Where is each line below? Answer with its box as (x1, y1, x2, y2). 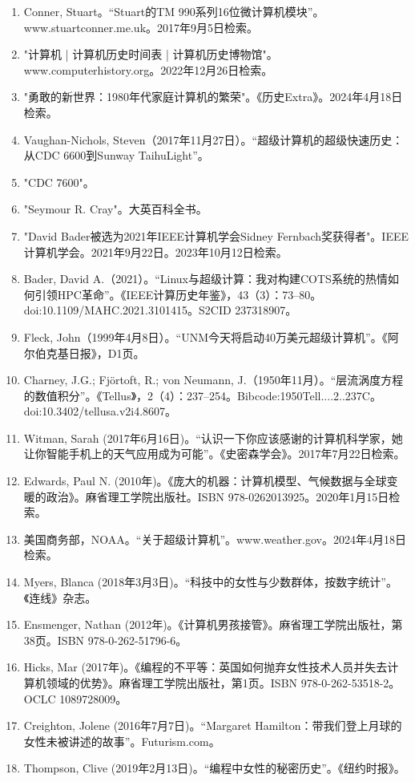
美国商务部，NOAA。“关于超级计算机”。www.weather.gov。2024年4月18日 (23, 530, 406, 547)
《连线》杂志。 (23, 589, 97, 606)
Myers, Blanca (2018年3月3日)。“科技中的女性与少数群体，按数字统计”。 (23, 573, 397, 590)
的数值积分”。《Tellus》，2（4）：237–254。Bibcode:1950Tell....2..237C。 (23, 387, 381, 403)
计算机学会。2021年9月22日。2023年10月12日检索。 (23, 243, 288, 260)
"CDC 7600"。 (23, 173, 95, 190)
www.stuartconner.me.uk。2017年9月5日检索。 (23, 18, 259, 35)
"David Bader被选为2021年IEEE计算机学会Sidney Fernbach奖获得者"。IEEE (23, 227, 409, 244)
